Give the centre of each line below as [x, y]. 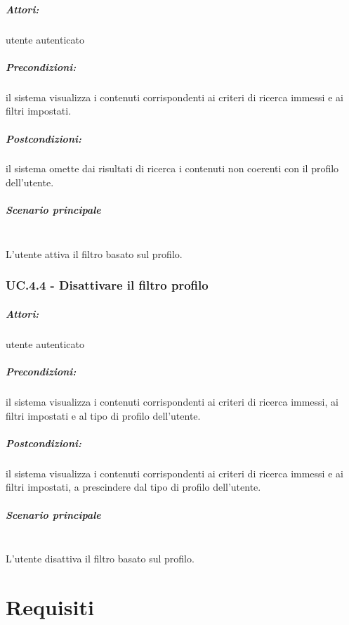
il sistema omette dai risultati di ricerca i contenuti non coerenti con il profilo [172, 168]
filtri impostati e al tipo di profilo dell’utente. [103, 415]
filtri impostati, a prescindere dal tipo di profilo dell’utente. [133, 487]
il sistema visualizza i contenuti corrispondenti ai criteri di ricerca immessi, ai [172, 401]
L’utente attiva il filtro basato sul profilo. [94, 253]
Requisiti [50, 606]
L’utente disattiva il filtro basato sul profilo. [100, 559]
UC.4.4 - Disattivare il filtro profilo [107, 285]
